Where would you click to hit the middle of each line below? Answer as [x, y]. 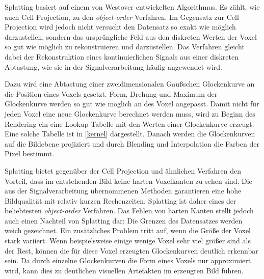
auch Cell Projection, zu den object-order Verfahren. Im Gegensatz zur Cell [122, 17]
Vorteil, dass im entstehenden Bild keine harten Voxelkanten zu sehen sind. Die [128, 180]
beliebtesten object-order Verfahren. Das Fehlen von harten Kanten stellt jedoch [129, 211]
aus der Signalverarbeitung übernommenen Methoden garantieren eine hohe [123, 191]
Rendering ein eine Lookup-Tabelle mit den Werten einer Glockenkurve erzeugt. [129, 123]
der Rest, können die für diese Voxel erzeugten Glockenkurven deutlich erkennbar [131, 250]
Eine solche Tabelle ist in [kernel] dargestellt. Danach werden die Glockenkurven [130, 134]
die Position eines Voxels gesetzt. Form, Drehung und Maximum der [111, 93]
